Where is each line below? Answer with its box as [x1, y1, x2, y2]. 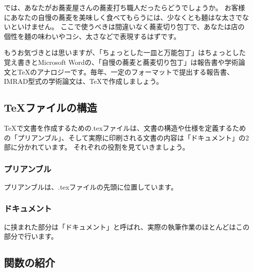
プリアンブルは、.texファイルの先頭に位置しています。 [4, 181, 178, 192]
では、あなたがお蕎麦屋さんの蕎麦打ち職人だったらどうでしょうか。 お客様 [4, 2, 245, 12]
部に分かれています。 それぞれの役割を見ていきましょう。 [4, 142, 190, 152]
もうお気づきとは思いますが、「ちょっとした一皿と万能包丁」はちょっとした [4, 47, 246, 58]
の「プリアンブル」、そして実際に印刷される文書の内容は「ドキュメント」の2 [4, 132, 249, 142]
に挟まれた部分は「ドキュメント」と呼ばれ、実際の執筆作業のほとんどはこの [4, 221, 250, 232]
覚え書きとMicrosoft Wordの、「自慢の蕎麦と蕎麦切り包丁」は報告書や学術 [4, 57, 238, 67]
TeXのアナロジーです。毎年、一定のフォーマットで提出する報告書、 [17, 66, 234, 77]
